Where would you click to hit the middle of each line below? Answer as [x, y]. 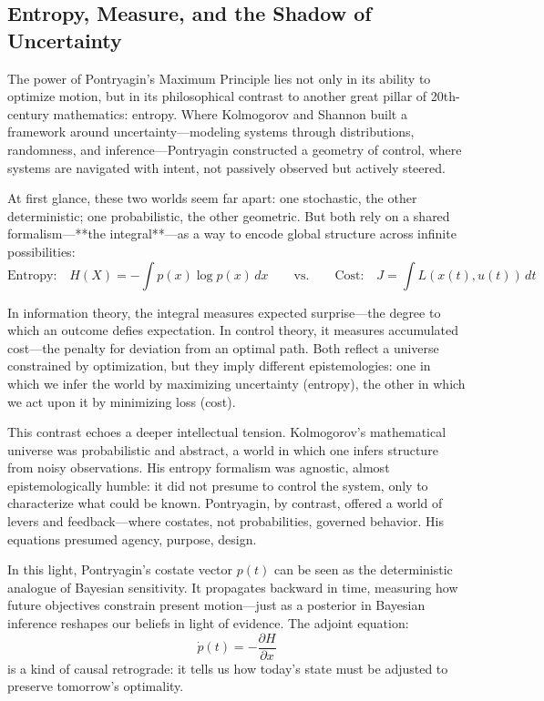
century [28, 113]
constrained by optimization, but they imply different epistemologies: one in [219, 366]
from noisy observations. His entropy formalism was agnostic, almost [199, 467]
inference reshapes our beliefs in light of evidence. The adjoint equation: [208, 623]
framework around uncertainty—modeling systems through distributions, [211, 132]
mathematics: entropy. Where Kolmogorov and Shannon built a [230, 113]
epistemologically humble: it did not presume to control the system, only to [218, 485]
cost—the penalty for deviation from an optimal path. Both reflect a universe [223, 347]
